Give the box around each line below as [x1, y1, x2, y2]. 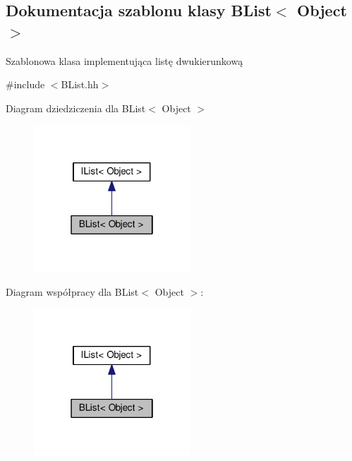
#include [6, 77, 45, 92]
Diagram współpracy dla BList [6, 284, 139, 299]
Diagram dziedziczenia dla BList [6, 100, 146, 115]
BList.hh [61, 77, 99, 92]
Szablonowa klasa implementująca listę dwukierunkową [6, 53, 243, 68]
